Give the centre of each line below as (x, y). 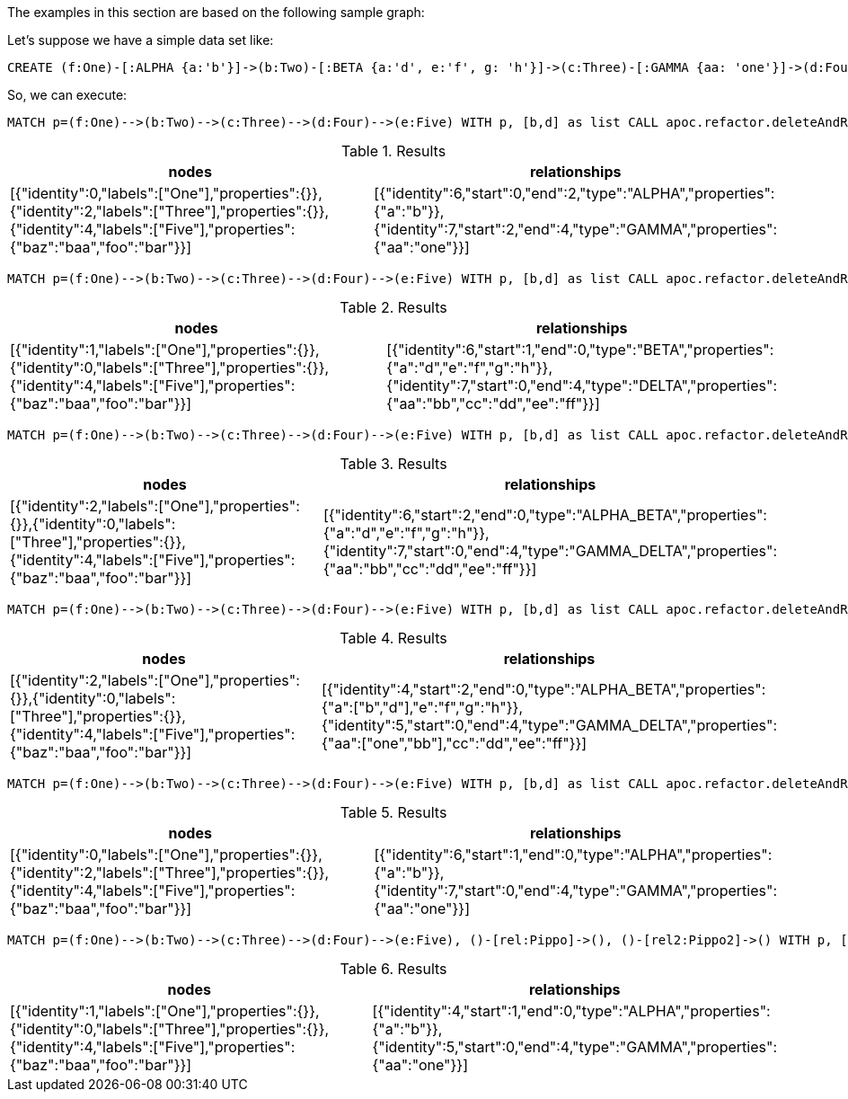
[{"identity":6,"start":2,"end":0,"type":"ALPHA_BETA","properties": (545, 515)
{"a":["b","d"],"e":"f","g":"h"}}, (422, 707)
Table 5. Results (393, 812)
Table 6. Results (393, 969)
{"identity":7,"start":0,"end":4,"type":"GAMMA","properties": (575, 891)
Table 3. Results (393, 464)
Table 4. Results (393, 638)
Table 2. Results (393, 307)
